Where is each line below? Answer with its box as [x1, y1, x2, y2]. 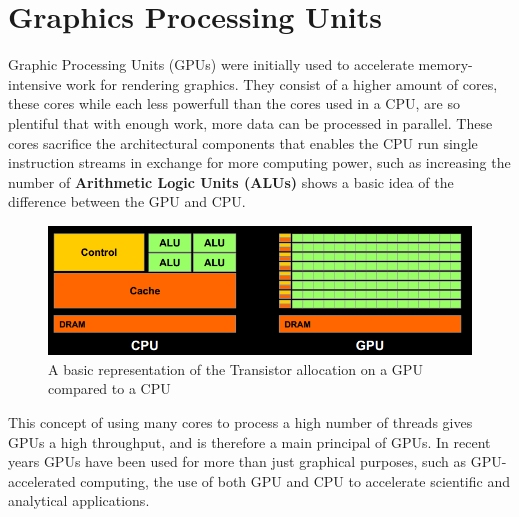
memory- [418, 54, 473, 75]
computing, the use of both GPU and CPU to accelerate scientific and [80, 470, 510, 491]
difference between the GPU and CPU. [8, 191, 246, 212]
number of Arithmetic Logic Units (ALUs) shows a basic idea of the [8, 171, 454, 192]
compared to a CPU [48, 378, 171, 399]
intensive [8, 73, 62, 94]
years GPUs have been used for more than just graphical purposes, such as [8, 451, 467, 472]
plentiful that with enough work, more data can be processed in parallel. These [8, 112, 493, 133]
